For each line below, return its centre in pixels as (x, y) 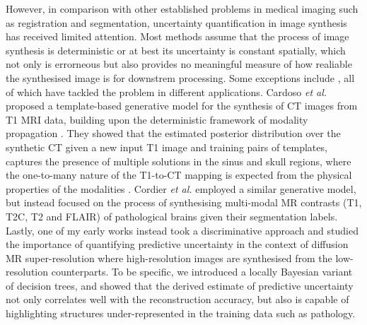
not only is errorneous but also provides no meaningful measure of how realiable (179, 64)
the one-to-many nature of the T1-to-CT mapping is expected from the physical (179, 175)
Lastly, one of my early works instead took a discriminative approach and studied (182, 230)
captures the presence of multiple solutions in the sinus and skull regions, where (179, 161)
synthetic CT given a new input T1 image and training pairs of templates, (167, 147)
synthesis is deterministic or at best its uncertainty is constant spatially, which (176, 50)
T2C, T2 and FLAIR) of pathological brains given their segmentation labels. (172, 216)
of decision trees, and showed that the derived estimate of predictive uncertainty (180, 285)
